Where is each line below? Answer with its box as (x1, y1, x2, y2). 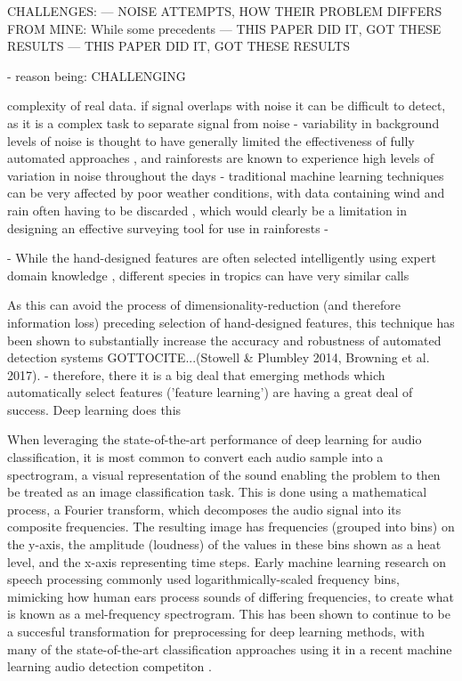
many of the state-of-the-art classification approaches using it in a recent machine (7, 639, 452, 658)
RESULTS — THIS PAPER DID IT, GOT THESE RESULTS (7, 36, 351, 55)
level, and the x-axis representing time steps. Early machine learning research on (7, 552, 447, 571)
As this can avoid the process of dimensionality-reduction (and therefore (7, 296, 401, 314)
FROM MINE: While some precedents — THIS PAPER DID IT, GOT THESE (7, 19, 442, 37)
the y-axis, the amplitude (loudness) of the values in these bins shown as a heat (7, 535, 442, 554)
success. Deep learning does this (7, 400, 182, 418)
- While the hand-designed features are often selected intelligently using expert (7, 248, 436, 267)
